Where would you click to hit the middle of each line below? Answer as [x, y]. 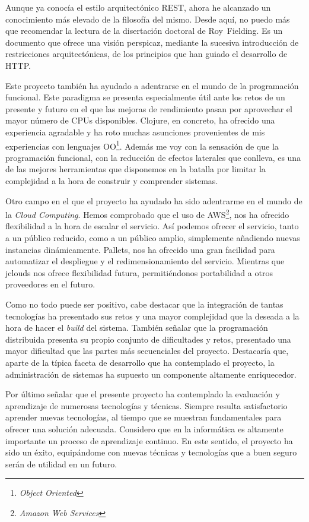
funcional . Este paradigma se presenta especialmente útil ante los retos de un [145, 97]
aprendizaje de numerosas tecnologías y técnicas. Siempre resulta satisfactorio [146, 405]
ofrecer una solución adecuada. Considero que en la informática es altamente [144, 428]
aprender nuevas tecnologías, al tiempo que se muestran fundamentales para [144, 417]
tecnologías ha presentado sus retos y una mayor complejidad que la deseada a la [152, 316]
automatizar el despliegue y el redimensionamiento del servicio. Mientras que [145, 261]
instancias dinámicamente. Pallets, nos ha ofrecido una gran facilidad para [140, 249]
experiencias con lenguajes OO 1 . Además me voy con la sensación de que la [142, 145]
